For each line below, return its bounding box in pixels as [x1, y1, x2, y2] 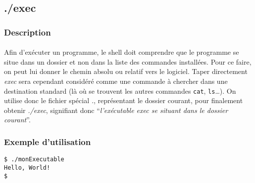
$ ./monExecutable [4, 156, 64, 163]
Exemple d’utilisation [4, 135, 91, 147]
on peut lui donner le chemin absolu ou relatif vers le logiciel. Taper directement [4, 66, 248, 76]
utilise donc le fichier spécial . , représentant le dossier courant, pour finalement [4, 95, 243, 106]
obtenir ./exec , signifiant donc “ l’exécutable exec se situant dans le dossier [4, 105, 228, 115]
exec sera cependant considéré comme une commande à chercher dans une [4, 76, 228, 86]
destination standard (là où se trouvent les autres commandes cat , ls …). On [4, 85, 236, 96]
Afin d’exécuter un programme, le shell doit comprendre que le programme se [4, 47, 239, 57]
